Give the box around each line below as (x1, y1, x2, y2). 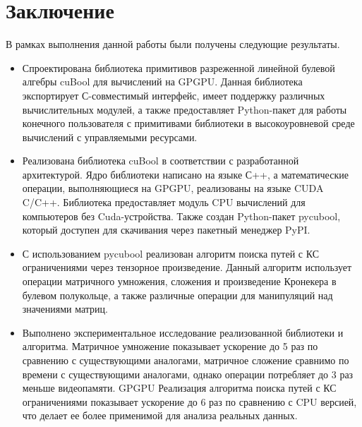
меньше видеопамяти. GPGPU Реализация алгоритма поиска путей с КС (22, 380, 337, 395)
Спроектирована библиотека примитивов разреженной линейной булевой (22, 60, 335, 75)
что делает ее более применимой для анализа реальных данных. (22, 408, 298, 423)
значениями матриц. (22, 301, 108, 316)
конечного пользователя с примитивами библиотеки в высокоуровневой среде (22, 116, 355, 131)
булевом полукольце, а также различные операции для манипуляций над (22, 287, 333, 302)
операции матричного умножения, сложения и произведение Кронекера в (22, 274, 337, 289)
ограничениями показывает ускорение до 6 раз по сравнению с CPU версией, (22, 394, 357, 409)
